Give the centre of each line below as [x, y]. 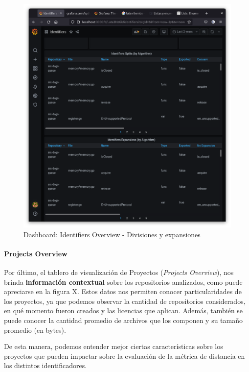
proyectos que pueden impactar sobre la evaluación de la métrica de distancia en [124, 356]
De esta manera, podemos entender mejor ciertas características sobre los [113, 346]
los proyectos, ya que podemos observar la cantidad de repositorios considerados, [125, 301]
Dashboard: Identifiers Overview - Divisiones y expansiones [112, 234]
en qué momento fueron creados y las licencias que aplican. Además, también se [124, 310]
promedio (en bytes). [35, 330]
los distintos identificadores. [45, 365]
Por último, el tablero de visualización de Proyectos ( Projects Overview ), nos [119, 272]
